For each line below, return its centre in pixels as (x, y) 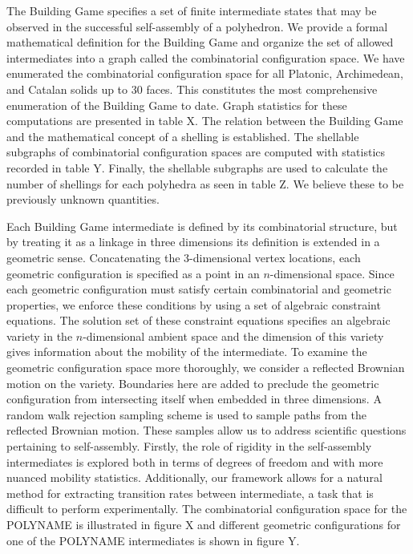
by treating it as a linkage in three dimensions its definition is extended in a (193, 242)
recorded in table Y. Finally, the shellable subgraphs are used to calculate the (197, 167)
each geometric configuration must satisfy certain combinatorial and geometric (199, 289)
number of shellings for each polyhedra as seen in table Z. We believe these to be (205, 183)
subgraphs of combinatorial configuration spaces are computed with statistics (196, 152)
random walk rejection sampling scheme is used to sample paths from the (186, 414)
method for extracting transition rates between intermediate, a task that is (190, 493)
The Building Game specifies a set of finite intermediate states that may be (192, 10)
